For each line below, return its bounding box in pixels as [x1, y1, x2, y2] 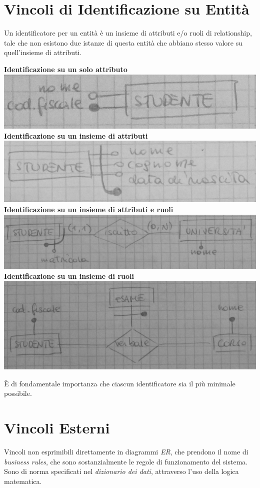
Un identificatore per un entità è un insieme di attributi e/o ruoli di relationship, [4, 28, 252, 38]
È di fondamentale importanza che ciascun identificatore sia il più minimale [4, 378, 235, 388]
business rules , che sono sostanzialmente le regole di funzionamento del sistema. [4, 456, 248, 466]
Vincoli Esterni [4, 417, 110, 438]
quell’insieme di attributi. [4, 47, 82, 58]
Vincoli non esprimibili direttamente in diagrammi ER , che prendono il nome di [4, 446, 248, 457]
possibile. [4, 388, 32, 398]
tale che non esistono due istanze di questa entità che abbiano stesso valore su [4, 37, 242, 48]
